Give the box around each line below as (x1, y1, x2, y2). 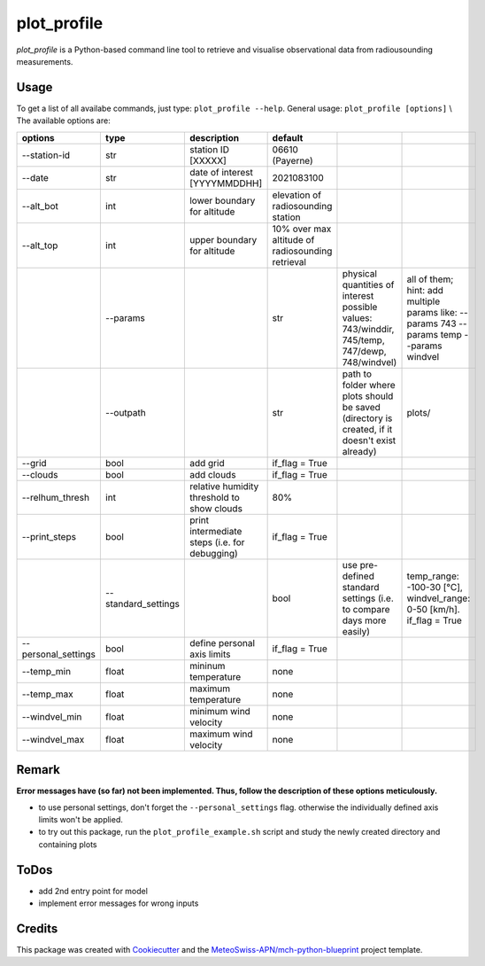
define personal (189, 636, 256, 649)
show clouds (189, 502, 243, 514)
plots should (342, 390, 394, 402)
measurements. (16, 56, 73, 66)
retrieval (272, 255, 307, 268)
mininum (189, 659, 226, 672)
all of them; (406, 273, 454, 285)
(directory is (342, 412, 393, 425)
